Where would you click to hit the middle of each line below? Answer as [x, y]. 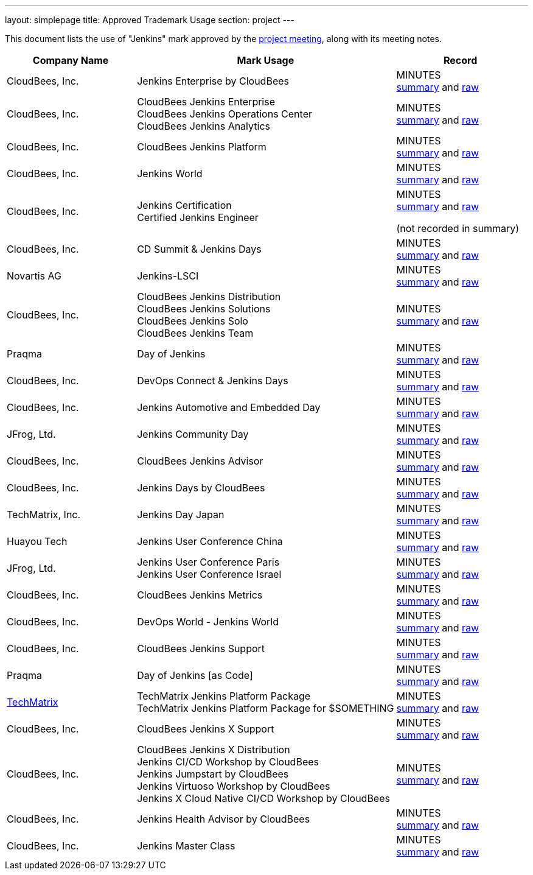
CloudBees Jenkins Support [201, 648]
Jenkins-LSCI [168, 276]
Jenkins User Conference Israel [209, 574]
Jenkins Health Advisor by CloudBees [224, 819]
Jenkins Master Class [186, 846]
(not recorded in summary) [458, 228]
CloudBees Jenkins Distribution [209, 297]
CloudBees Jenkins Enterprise [206, 102]
